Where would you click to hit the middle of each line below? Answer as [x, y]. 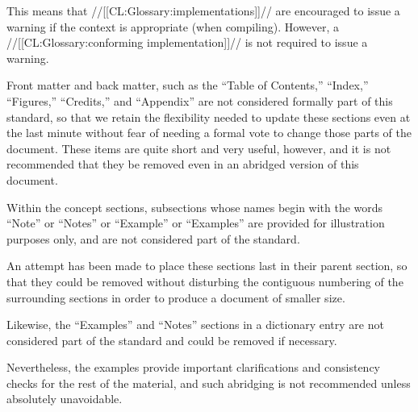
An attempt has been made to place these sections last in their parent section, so [207, 266]
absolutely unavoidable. [65, 399]
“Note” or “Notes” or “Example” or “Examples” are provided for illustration [196, 223]
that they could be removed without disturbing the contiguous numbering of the [205, 281]
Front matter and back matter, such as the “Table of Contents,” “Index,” [188, 85]
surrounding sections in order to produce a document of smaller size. [176, 297]
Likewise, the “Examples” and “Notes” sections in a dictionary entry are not [195, 325]
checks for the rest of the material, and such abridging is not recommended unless [209, 383]
